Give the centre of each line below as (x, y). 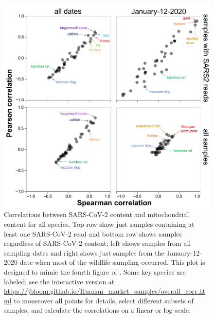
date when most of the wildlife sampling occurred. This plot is (112, 262)
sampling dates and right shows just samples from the (84, 252)
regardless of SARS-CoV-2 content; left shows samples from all (98, 243)
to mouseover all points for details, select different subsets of (104, 300)
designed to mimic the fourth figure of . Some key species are (95, 271)
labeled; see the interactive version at (59, 281)
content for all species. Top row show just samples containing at (99, 224)
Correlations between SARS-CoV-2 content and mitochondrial (97, 214)
